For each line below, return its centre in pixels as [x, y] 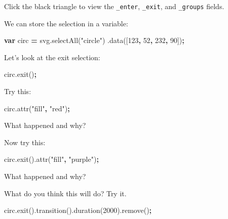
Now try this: [25, 142]
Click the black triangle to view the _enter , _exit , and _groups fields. [114, 6]
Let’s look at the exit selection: [52, 57]
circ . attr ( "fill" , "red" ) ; [37, 108]
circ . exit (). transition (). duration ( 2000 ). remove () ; [78, 210]
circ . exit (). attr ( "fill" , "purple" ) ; [51, 159]
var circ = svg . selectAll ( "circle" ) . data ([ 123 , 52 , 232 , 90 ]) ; [94, 40]
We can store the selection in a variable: [66, 23]
